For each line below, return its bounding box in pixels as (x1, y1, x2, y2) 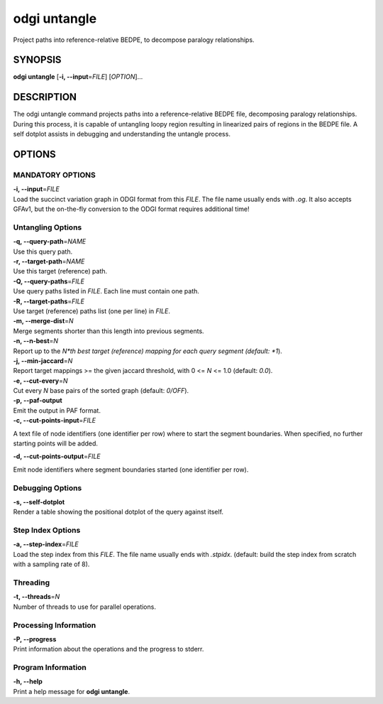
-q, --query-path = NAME (13, 237, 87, 246)
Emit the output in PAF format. (13, 406, 101, 415)
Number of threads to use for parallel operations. (13, 602, 156, 611)
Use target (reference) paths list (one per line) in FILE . (13, 306, 170, 315)
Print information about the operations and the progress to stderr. (13, 645, 204, 654)
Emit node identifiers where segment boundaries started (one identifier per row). (13, 465, 249, 474)
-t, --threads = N (13, 592, 60, 601)
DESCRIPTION (13, 91, 77, 103)
